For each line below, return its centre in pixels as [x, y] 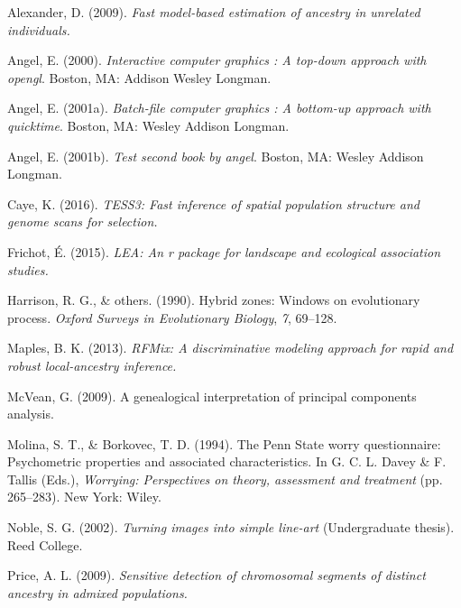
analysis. [31, 414]
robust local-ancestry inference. [92, 365]
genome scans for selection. [83, 221]
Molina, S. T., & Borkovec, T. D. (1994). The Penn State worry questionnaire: [224, 443]
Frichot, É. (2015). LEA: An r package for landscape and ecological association [224, 251]
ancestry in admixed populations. [97, 592]
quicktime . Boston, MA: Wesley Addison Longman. [148, 125]
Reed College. [45, 544]
